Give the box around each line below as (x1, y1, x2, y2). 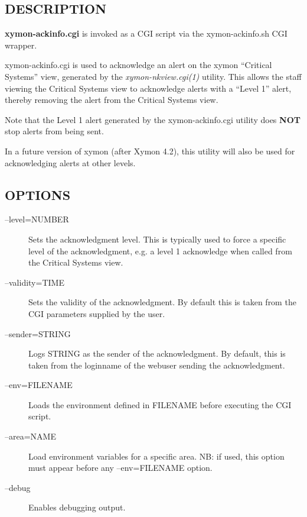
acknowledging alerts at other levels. (5, 156, 136, 169)
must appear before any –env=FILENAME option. (28, 461, 213, 474)
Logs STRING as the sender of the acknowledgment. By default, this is (28, 347, 286, 360)
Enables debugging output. (28, 501, 126, 513)
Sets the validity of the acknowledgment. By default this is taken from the (28, 296, 296, 308)
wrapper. (5, 38, 37, 51)
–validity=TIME (5, 276, 64, 288)
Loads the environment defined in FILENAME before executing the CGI (28, 398, 292, 411)
